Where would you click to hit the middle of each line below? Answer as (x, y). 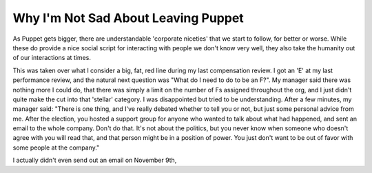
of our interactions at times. (52, 58)
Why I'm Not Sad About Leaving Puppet (128, 18)
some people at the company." (56, 147)
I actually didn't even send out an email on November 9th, (95, 160)
